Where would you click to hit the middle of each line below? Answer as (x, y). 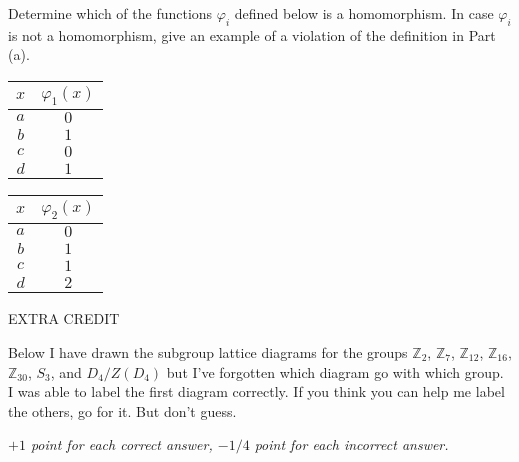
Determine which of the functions (110, 13)
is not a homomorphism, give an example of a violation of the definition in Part (252, 34)
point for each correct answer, (121, 444)
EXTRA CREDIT (64, 318)
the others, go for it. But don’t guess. (122, 410)
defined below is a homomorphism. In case (364, 13)
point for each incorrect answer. (351, 444)
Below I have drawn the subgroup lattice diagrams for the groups (208, 351)
